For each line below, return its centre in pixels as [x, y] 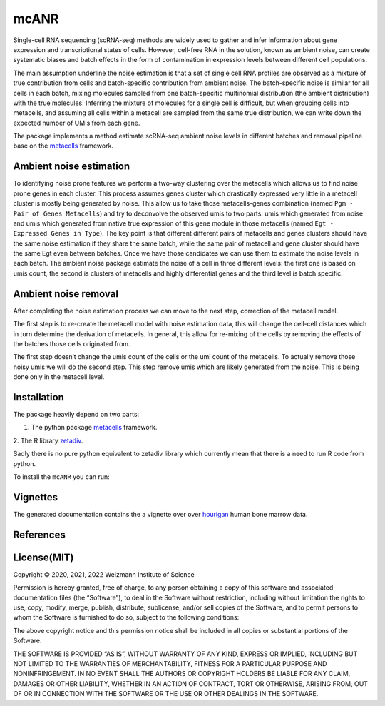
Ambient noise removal [66, 294]
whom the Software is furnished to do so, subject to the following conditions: [126, 617]
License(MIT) [43, 557]
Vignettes [36, 497]
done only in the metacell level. [59, 377]
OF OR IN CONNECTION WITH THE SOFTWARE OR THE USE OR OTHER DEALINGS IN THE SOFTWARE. [166, 694]
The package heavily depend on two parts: [76, 415]
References [39, 534]
